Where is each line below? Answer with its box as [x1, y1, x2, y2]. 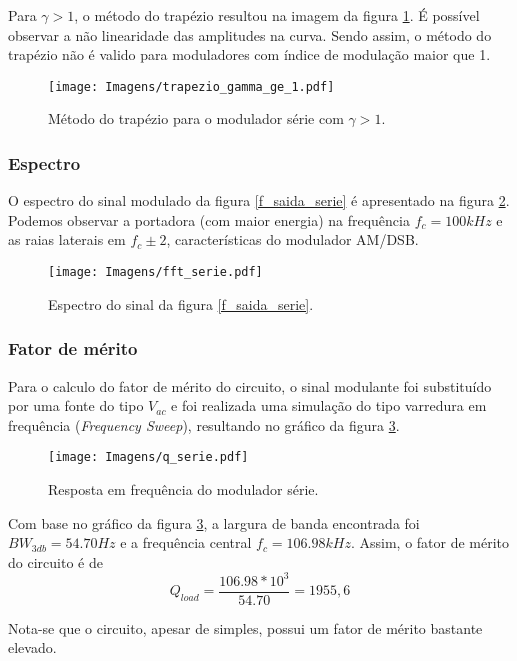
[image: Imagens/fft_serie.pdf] [48, 265, 263, 280]
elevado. [8, 637, 57, 658]
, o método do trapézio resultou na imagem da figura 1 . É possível [74, 5, 480, 25]
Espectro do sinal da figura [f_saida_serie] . [48, 293, 314, 314]
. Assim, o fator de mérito [350, 532, 510, 553]
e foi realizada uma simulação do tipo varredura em [171, 395, 487, 416]
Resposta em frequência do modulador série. [48, 478, 319, 499]
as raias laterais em [8, 229, 126, 250]
